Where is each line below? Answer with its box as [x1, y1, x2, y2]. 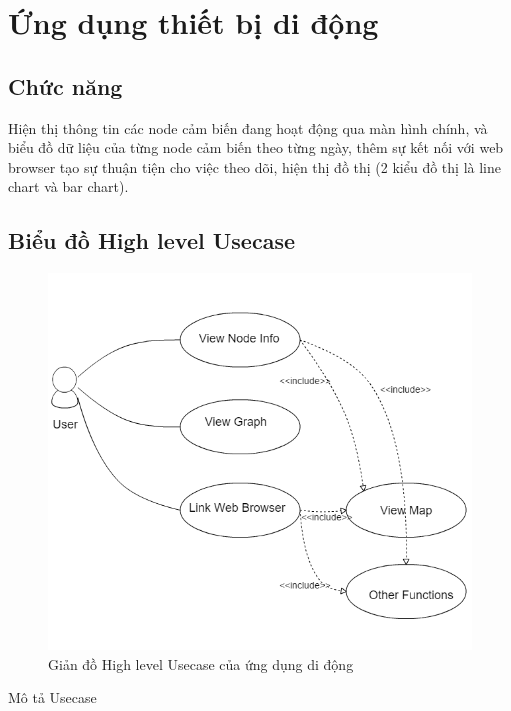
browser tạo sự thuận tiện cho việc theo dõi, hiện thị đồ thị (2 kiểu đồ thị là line [8, 156, 501, 177]
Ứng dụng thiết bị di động [8, 2, 379, 43]
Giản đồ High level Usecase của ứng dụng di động [48, 653, 354, 674]
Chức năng [8, 70, 123, 101]
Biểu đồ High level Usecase [8, 225, 295, 256]
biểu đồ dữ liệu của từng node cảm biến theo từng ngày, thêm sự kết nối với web [8, 137, 504, 158]
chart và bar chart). [8, 176, 129, 197]
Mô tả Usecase [8, 687, 97, 708]
